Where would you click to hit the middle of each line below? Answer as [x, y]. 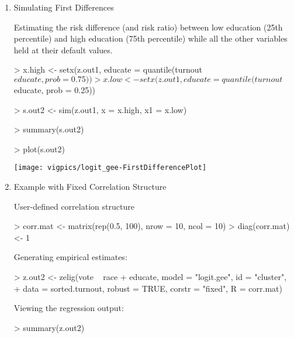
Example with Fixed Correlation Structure [90, 186]
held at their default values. [63, 49]
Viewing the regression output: [69, 308]
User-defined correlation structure [74, 206]
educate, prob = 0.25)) [55, 89]
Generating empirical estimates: [70, 257]
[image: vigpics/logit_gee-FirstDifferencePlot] [110, 168]
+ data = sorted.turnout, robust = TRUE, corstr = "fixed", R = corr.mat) [148, 288]
